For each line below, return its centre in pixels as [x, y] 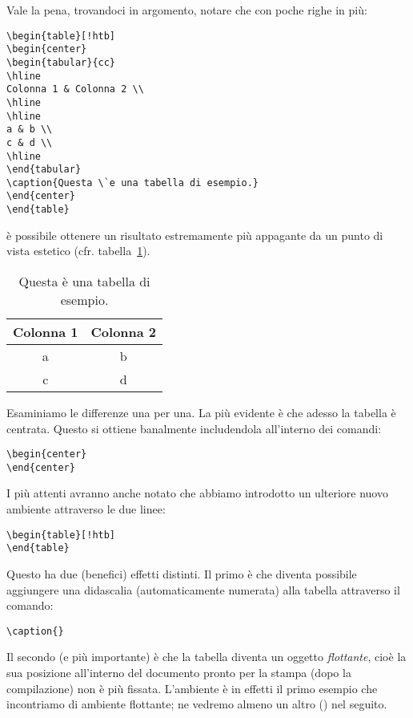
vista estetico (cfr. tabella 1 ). [78, 251]
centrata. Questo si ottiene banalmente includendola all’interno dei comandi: [194, 428]
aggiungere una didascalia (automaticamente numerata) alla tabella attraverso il [203, 589]
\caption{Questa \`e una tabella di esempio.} [132, 183]
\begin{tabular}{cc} [61, 62]
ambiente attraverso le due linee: [86, 509]
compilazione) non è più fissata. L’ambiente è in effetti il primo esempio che [192, 688]
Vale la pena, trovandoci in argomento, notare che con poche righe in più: [187, 10]
